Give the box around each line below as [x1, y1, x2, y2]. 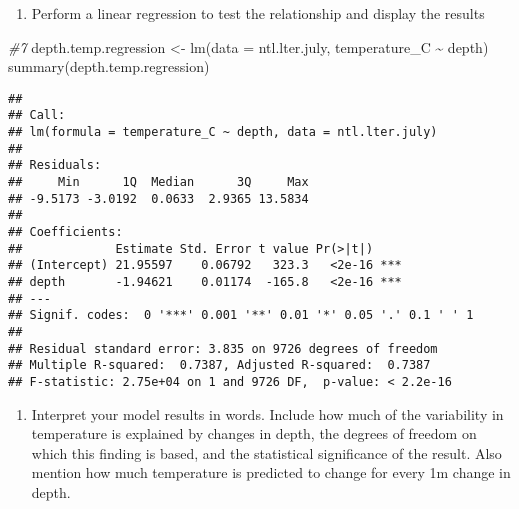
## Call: [8, 108, 66, 123]
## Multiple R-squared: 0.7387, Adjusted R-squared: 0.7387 [8, 358, 431, 373]
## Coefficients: [8, 225, 123, 240]
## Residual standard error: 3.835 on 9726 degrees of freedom [8, 341, 438, 356]
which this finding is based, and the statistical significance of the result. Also [31, 442, 502, 463]
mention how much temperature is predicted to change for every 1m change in [31, 462, 511, 483]
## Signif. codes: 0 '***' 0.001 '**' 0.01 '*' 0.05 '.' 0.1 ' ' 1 [8, 308, 474, 323]
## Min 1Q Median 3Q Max [8, 175, 309, 190]
